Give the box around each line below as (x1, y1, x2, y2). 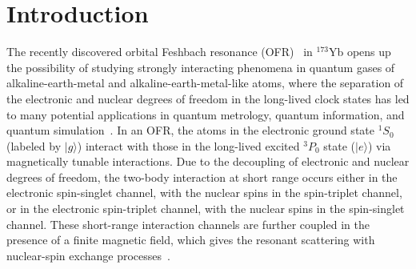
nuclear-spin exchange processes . (6, 247, 170, 263)
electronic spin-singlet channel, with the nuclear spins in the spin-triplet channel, (6, 184, 402, 201)
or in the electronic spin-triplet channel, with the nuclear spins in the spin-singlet (6, 200, 405, 217)
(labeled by (6, 137, 62, 154)
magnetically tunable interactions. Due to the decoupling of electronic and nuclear (6, 153, 410, 170)
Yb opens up (329, 43, 391, 60)
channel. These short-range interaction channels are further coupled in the (6, 215, 370, 232)
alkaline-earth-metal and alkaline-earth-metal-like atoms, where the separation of (6, 74, 404, 91)
